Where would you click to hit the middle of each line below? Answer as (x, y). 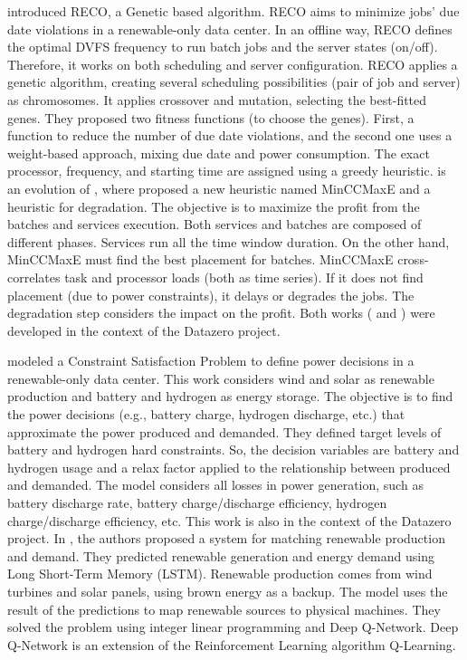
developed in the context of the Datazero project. (144, 330)
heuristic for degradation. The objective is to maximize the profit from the (214, 206)
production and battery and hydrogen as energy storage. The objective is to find (230, 396)
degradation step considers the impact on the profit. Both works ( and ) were (221, 313)
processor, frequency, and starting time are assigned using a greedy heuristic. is (227, 171)
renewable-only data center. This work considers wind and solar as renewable (221, 378)
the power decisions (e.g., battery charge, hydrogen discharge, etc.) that (206, 414)
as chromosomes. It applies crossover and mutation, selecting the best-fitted (217, 99)
